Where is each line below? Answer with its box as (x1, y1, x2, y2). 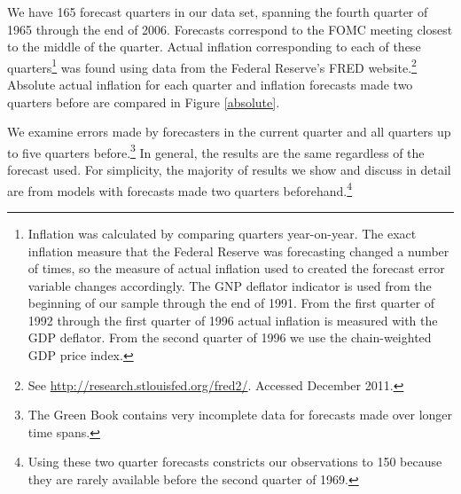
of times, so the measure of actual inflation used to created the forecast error (27, 259, 445, 278)
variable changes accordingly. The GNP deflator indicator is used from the (27, 276, 432, 294)
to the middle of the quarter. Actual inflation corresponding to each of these (7, 37, 421, 56)
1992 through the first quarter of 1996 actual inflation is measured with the (27, 310, 438, 329)
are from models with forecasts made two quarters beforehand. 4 (7, 178, 353, 200)
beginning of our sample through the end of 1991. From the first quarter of (27, 294, 435, 312)
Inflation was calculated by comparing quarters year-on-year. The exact (27, 223, 417, 242)
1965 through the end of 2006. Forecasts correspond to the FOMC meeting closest (7, 20, 453, 38)
